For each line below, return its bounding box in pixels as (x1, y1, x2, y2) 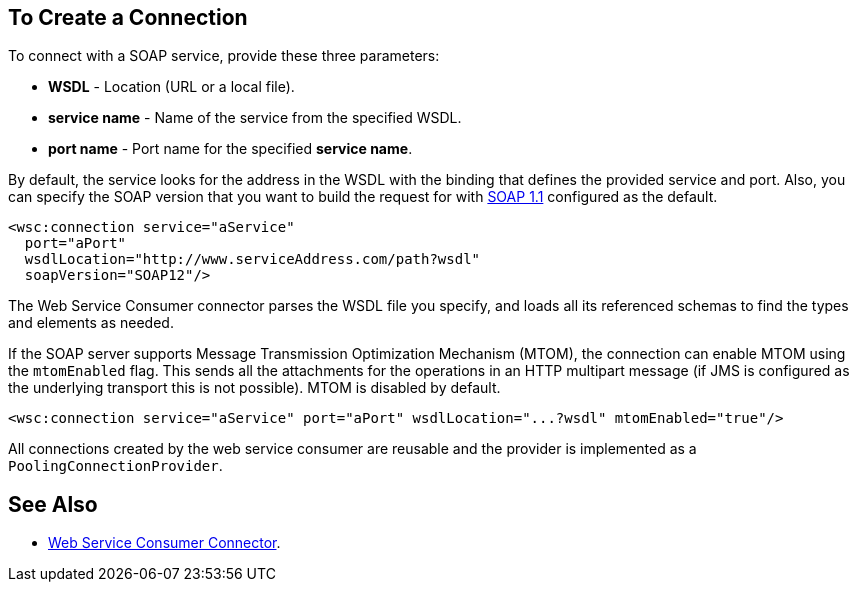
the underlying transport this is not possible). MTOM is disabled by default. (8, 379, 501, 397)
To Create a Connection (8, 5, 248, 30)
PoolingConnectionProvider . (8, 457, 223, 475)
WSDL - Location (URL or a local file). (48, 78, 295, 96)
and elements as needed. (8, 314, 174, 332)
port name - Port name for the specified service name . (48, 140, 413, 158)
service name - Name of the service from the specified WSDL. (48, 109, 462, 127)
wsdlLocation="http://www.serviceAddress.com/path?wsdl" (24, 251, 481, 268)
